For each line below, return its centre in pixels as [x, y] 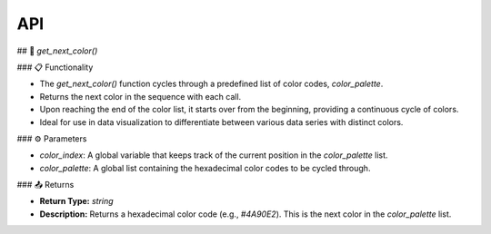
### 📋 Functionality [55, 67]
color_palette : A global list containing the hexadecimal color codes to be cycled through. [205, 168]
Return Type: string [76, 201]
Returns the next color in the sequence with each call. [140, 96]
